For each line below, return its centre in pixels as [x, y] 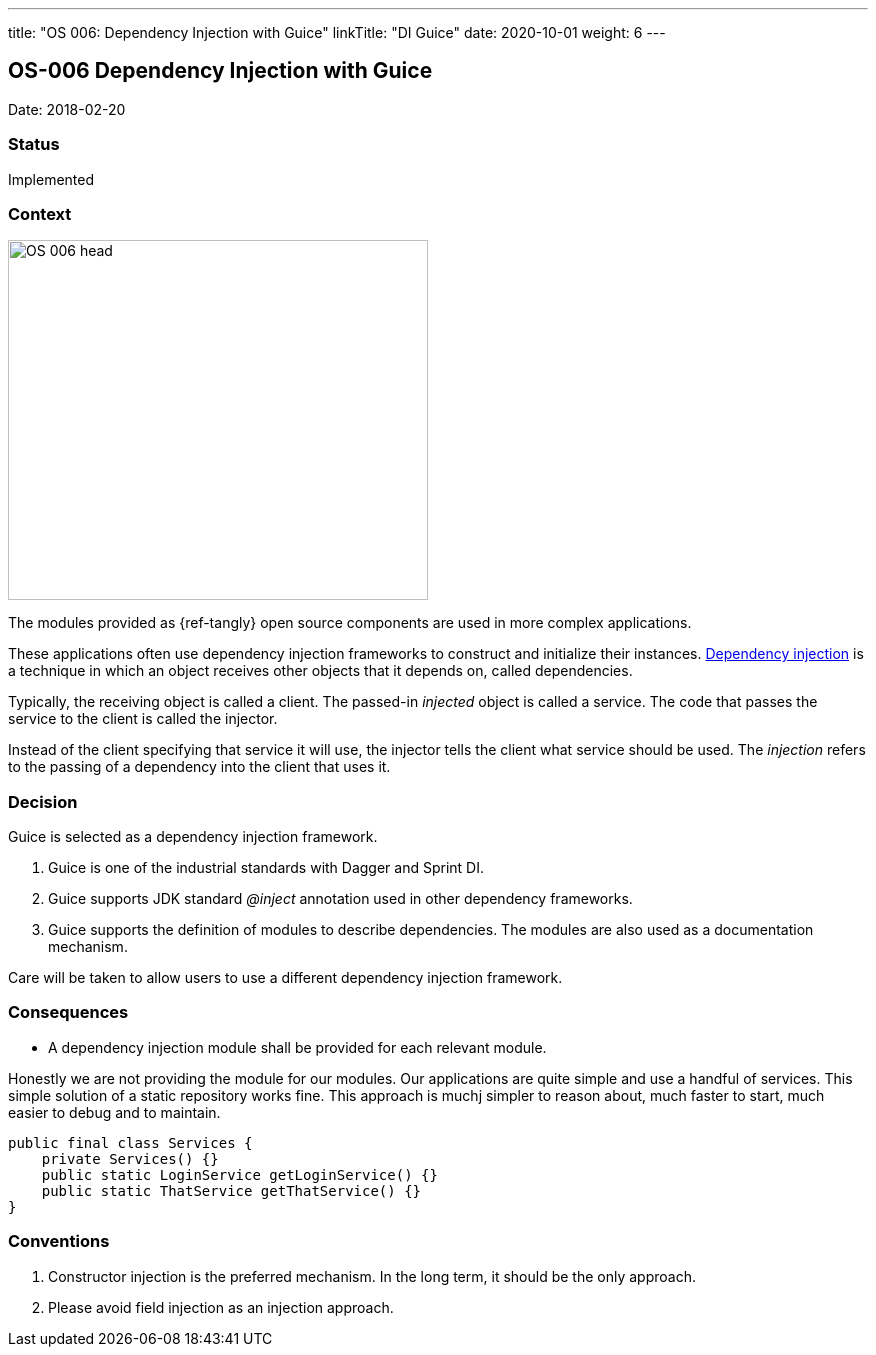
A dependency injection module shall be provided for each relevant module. [297, 1047]
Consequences [68, 1012]
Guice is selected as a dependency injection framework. [193, 837]
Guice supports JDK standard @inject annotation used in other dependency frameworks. [340, 899]
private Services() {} [130, 1158]
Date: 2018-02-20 [67, 109]
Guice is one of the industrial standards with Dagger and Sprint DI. [266, 868]
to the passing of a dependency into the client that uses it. [199, 767]
